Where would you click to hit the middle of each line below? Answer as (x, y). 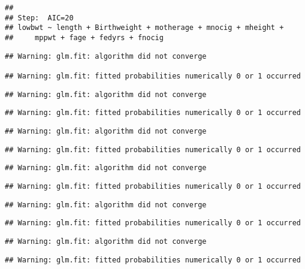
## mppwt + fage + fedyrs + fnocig (84, 37)
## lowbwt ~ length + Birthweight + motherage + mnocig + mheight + (144, 28)
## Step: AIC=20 (39, 18)
